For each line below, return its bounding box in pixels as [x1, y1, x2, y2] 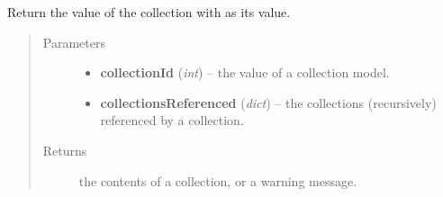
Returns [42, 140, 87, 159]
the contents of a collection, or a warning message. [78, 171, 357, 190]
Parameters [42, 32, 105, 51]
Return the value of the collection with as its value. [7, 3, 291, 21]
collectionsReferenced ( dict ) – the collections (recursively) [100, 93, 437, 112]
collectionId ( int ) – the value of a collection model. [100, 63, 390, 82]
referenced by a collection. [100, 111, 244, 130]
